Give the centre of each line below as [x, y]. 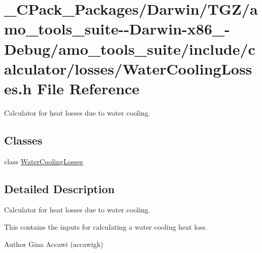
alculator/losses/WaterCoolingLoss [128, 68]
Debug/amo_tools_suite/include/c [130, 48]
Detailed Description [60, 188]
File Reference [88, 88]
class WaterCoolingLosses [44, 161]
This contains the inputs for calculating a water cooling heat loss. [106, 227]
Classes [23, 140]
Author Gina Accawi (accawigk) [54, 244]
